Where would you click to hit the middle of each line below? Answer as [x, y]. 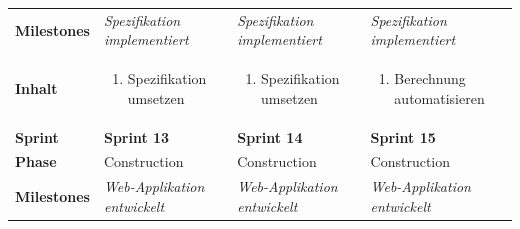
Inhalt [36, 87]
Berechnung [430, 78]
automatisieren [439, 97]
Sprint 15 [403, 136]
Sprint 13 [136, 136]
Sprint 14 [270, 136]
